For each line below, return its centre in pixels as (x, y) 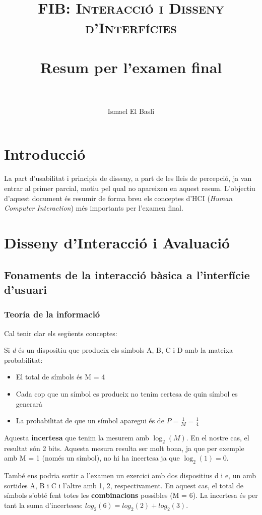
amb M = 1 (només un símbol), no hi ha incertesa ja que (92, 458)
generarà (29, 403)
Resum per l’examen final (131, 67)
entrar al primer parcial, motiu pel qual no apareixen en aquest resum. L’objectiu (130, 188)
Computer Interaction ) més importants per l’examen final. (94, 208)
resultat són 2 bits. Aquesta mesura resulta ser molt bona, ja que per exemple (124, 448)
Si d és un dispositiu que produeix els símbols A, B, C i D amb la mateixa (119, 350)
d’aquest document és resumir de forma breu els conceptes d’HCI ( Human (118, 198)
